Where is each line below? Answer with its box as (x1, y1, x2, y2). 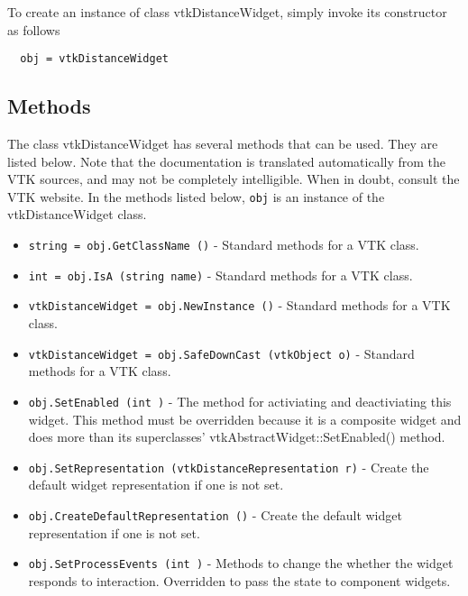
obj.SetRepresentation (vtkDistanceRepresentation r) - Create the (28, 457, 429, 476)
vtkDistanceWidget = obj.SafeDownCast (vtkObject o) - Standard (28, 344, 415, 362)
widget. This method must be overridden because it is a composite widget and (28, 409, 462, 428)
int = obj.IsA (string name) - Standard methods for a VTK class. (28, 265, 413, 284)
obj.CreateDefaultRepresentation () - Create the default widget (28, 505, 402, 524)
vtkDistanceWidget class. (7, 205, 147, 224)
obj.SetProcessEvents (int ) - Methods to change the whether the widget (28, 554, 454, 573)
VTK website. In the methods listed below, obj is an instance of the (7, 187, 385, 206)
